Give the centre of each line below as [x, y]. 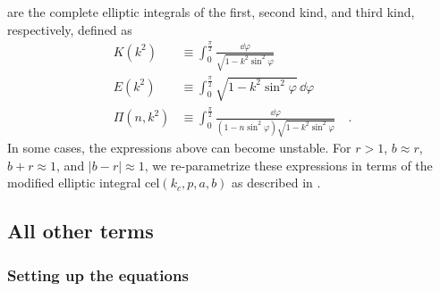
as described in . [276, 183]
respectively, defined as [70, 29]
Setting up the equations [98, 274]
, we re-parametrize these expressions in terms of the [288, 165]
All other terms [80, 231]
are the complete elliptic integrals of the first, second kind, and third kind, [211, 12]
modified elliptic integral [74, 183]
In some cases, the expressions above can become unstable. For [179, 148]
